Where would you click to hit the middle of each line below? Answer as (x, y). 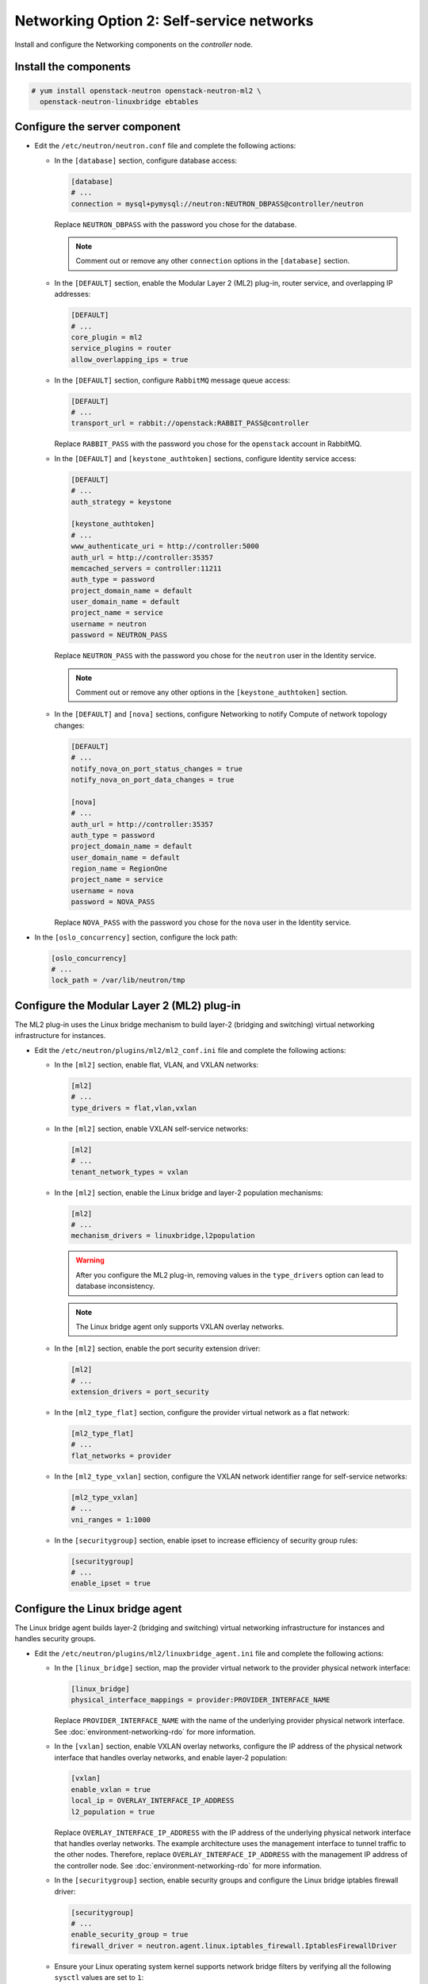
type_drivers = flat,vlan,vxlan (134, 1108)
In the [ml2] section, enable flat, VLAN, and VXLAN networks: (157, 1065)
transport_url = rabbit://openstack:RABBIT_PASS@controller (190, 423)
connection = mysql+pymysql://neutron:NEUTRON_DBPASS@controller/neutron (217, 204)
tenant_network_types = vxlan (130, 1172)
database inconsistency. (115, 1286)
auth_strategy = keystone (121, 502)
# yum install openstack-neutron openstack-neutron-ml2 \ (146, 90)
